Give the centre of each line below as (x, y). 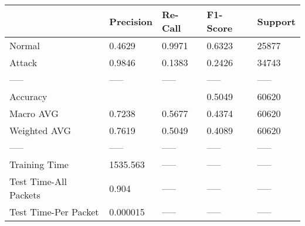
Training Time (39, 164)
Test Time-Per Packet (54, 212)
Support (276, 21)
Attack (23, 62)
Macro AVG (34, 113)
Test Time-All (38, 181)
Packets (25, 195)
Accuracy (28, 96)
